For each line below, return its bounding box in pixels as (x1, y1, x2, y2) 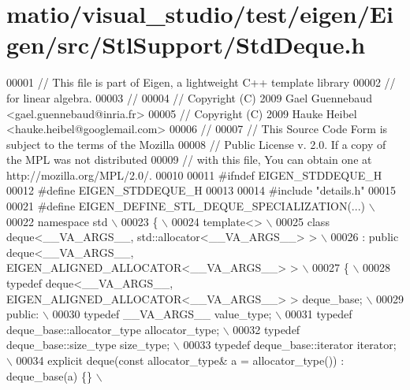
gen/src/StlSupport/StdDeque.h (6, 28, 366, 61)
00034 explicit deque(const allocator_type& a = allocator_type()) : (16, 352, 345, 368)
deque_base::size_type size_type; (6, 336, 170, 353)
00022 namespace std (6, 213, 108, 229)
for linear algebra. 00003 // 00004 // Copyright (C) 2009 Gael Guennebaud (6, 89, 372, 106)
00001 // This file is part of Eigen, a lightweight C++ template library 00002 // (6, 74, 396, 91)
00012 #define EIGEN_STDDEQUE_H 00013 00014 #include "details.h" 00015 (6, 182, 397, 199)
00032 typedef (233, 321, 300, 337)
